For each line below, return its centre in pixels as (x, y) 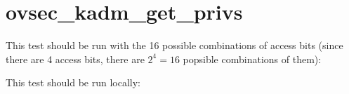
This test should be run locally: (73, 82)
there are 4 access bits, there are (75, 59)
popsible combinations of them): (252, 59)
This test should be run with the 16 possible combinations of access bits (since (174, 45)
